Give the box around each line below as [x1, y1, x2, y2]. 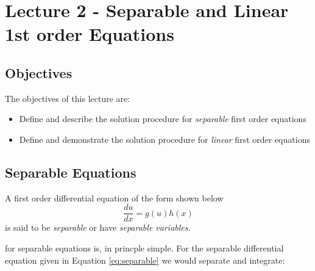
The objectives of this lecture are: [5, 92, 130, 104]
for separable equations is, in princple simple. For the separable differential [5, 242, 284, 254]
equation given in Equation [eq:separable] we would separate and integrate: [5, 253, 285, 266]
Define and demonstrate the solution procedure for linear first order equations [19, 132, 310, 145]
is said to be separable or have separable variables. [5, 221, 191, 234]
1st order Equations [5, 21, 174, 46]
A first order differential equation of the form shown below [5, 191, 224, 204]
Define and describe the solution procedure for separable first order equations [19, 112, 306, 125]
